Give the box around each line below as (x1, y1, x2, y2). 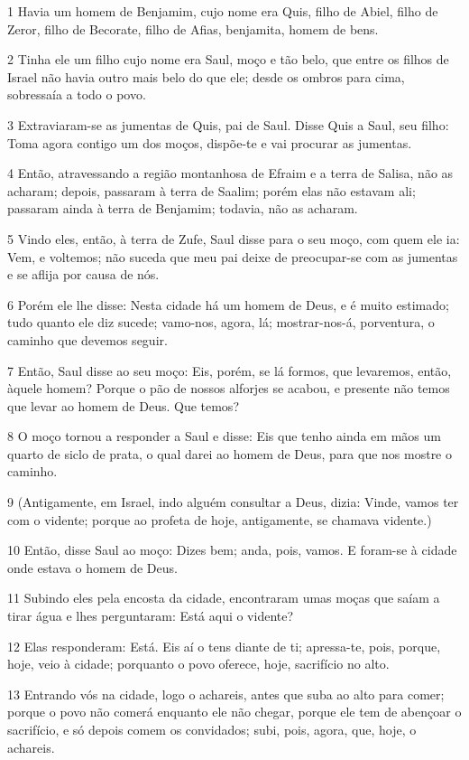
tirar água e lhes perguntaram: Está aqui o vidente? (7, 606, 294, 625)
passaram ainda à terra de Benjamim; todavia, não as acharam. (7, 199, 358, 218)
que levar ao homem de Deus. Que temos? (7, 396, 239, 415)
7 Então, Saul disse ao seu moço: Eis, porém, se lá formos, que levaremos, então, (7, 361, 452, 380)
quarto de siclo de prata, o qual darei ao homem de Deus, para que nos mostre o (7, 444, 452, 463)
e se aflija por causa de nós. (7, 265, 160, 284)
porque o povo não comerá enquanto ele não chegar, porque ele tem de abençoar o (7, 702, 462, 721)
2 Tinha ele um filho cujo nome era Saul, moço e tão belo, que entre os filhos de (7, 50, 449, 69)
